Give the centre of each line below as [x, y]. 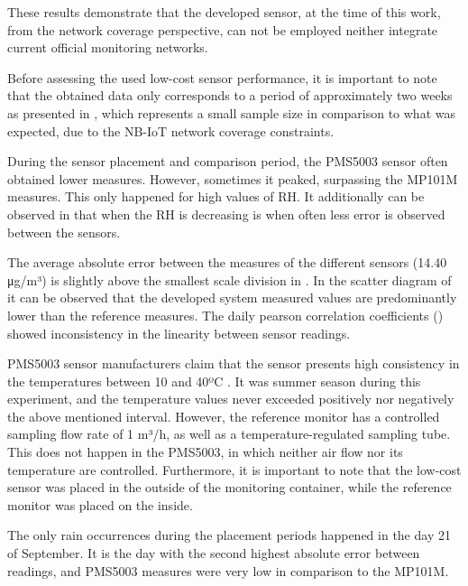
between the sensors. [64, 232]
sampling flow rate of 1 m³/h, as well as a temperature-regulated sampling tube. [229, 434]
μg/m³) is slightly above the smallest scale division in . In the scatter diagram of [229, 279]
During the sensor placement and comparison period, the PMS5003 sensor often [228, 161]
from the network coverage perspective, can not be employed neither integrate [223, 29]
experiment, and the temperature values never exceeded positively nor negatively [231, 399]
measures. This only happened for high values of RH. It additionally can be [216, 196]
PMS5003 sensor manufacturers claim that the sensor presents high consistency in [234, 363]
